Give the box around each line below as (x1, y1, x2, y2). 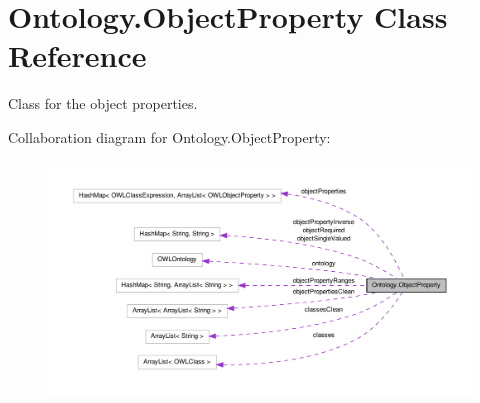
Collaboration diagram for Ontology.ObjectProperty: (8, 126, 331, 147)
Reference (8, 35, 147, 76)
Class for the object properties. (8, 93, 198, 114)
